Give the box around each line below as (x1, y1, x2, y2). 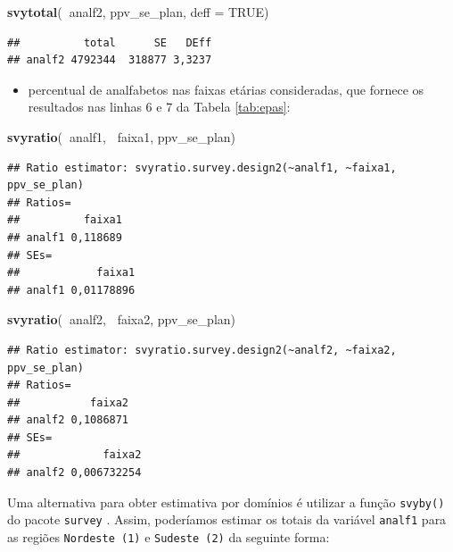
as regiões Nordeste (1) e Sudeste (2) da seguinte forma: (7, 527, 330, 546)
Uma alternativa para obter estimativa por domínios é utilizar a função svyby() (7, 492, 445, 511)
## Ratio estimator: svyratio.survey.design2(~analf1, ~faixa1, (7, 161, 397, 174)
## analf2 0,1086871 (7, 414, 129, 427)
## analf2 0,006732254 (7, 466, 142, 480)
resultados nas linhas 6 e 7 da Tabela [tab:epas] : (28, 97, 291, 116)
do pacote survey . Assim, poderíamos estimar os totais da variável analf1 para (7, 510, 447, 529)
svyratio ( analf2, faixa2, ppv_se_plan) (7, 310, 236, 329)
